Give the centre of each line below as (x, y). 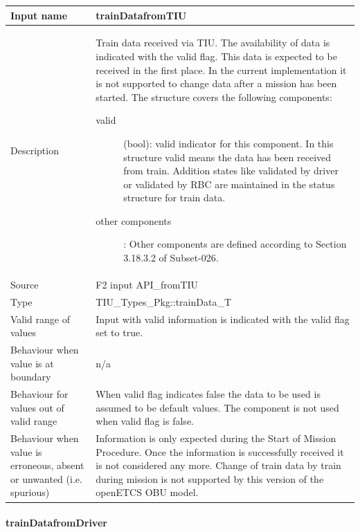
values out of (37, 407)
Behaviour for (39, 394)
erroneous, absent (47, 465)
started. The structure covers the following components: (214, 97)
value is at (32, 363)
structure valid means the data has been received (227, 157)
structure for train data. (174, 198)
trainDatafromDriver (56, 523)
